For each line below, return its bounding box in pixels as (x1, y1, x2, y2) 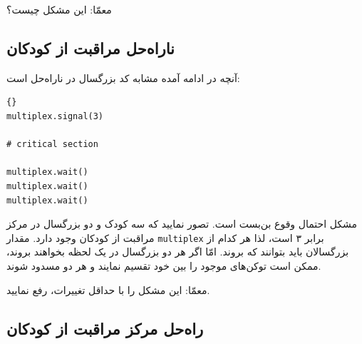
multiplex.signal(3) (6, 111, 104, 121)
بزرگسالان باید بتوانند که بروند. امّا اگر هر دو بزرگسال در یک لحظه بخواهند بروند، (6, 244, 349, 259)
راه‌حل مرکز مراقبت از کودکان (6, 317, 204, 339)
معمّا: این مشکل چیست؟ (6, 2, 112, 16)
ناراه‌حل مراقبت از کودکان (6, 36, 175, 59)
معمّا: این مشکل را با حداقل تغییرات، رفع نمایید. (6, 282, 210, 297)
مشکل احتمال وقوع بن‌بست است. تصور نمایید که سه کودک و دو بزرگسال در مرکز (6, 216, 358, 231)
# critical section (6, 139, 98, 150)
